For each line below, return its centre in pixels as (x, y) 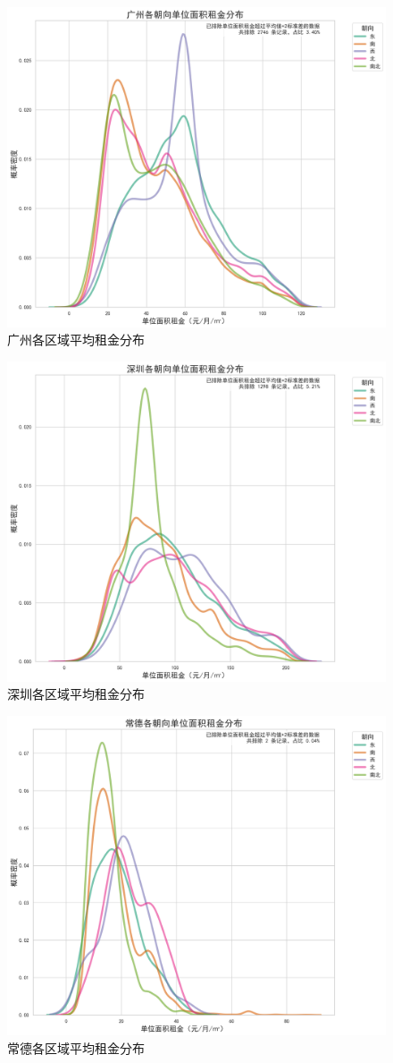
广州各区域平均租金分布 (76, 340)
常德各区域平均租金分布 (76, 1047)
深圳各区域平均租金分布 (76, 694)
